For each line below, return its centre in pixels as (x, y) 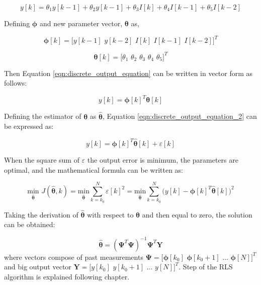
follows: (16, 83)
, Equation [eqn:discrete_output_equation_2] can (180, 116)
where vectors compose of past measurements (74, 257)
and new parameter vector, (81, 23)
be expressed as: (29, 126)
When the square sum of (42, 159)
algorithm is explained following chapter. (67, 276)
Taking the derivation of (41, 214)
